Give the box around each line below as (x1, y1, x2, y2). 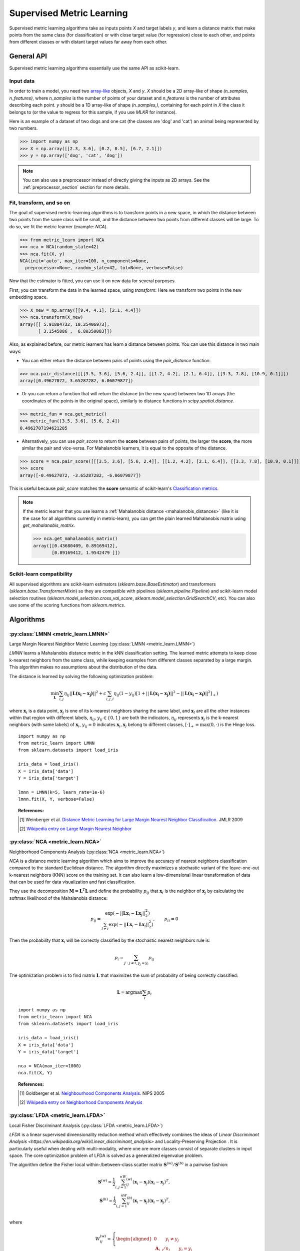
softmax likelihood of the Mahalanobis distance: (9, 895, 108, 901)
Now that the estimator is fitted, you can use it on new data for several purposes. (9, 278, 176, 284)
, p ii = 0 (153, 916, 178, 923)
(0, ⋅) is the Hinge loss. (208, 722, 256, 728)
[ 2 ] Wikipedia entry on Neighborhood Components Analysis (19, 1099, 142, 1105)
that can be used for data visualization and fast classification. (9, 879, 136, 885)
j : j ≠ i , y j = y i (124, 961, 149, 966)
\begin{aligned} (115, 1236, 152, 1241)
